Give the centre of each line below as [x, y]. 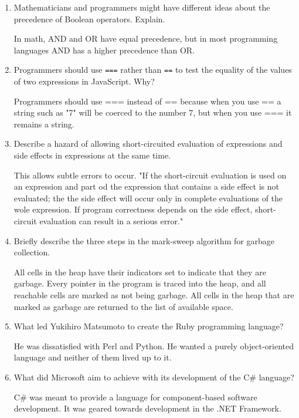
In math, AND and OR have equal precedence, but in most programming [146, 38]
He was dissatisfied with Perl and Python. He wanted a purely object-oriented [154, 345]
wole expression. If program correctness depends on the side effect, [133, 209]
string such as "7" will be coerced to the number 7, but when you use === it [153, 112]
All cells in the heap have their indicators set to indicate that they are [140, 272]
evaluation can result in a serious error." [111, 220]
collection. [32, 252]
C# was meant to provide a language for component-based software [135, 397]
